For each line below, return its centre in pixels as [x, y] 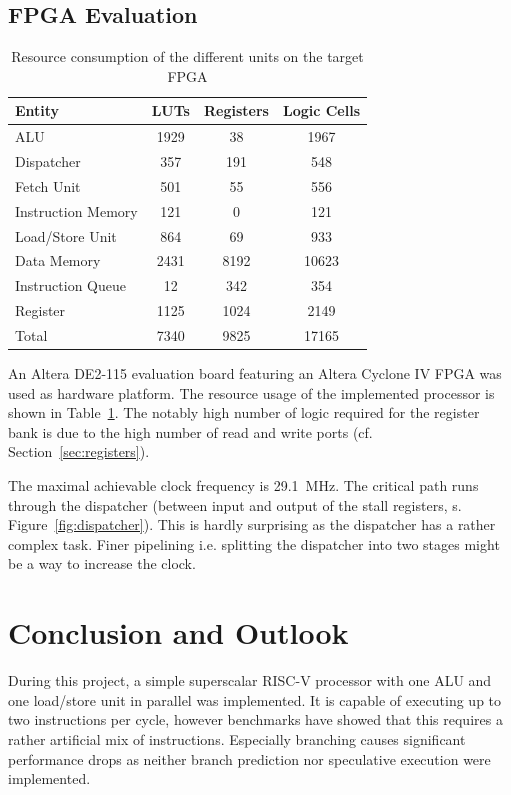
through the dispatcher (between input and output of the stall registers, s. [235, 504]
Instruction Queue [70, 285]
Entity [37, 110]
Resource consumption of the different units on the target [187, 56]
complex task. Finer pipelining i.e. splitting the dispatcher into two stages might [254, 543]
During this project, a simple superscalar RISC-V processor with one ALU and [250, 680]
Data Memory [58, 260]
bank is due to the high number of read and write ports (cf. [190, 431]
